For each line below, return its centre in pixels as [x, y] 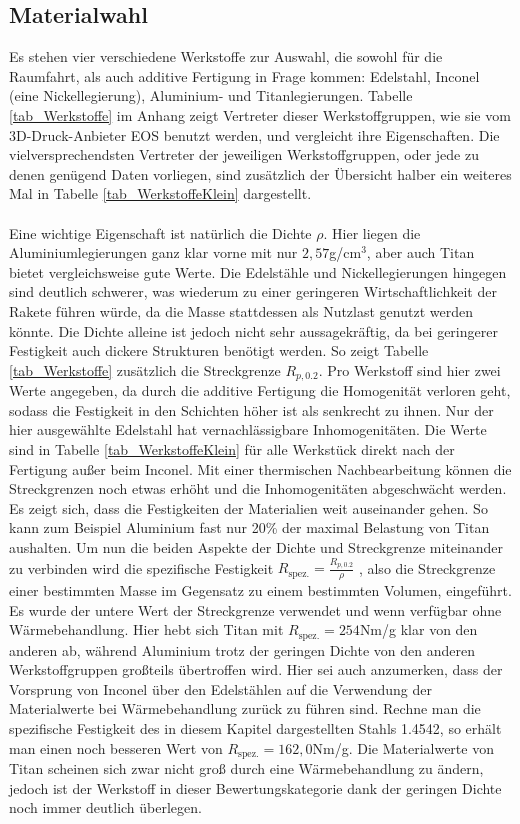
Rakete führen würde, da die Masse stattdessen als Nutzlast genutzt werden [241, 310]
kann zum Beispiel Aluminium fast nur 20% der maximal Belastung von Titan [249, 527]
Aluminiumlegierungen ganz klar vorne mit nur [153, 252]
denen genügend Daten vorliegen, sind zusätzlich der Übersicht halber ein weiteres [260, 173]
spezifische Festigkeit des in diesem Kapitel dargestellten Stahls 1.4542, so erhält [255, 728]
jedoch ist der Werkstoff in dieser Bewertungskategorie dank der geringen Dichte [255, 787]
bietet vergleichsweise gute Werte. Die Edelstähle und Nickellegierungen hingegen [258, 271]
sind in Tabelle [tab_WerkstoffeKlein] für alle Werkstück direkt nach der [232, 448]
